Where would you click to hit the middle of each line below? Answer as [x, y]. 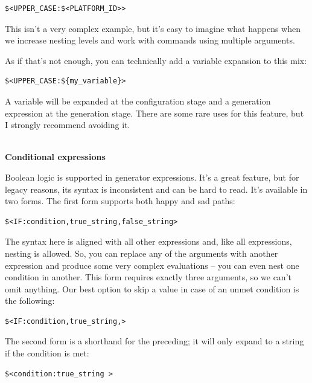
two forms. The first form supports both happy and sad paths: [120, 201]
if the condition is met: [47, 353]
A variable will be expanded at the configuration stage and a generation [138, 101]
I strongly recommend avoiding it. [68, 125]
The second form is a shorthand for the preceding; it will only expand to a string [154, 341]
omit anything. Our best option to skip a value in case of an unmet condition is [152, 288]
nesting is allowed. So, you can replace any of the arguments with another [142, 253]
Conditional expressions [55, 157]
